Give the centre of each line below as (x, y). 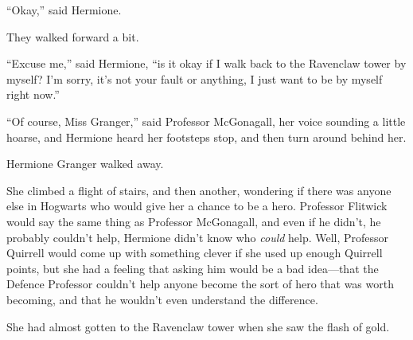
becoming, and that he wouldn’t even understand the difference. (162, 299)
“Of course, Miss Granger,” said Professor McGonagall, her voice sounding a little (206, 121)
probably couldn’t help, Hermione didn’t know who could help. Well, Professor (198, 237)
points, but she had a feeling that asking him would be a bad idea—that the (193, 268)
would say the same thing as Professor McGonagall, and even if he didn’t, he (194, 221)
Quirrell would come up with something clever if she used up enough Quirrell (195, 253)
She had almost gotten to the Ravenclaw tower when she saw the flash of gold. (198, 326)
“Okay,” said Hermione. (64, 10)
